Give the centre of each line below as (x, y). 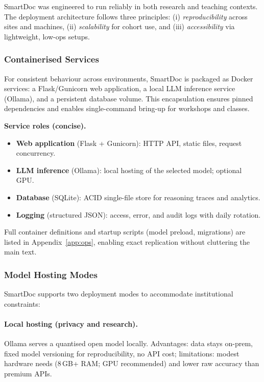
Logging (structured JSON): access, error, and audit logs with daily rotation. (138, 214)
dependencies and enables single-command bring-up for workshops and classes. (127, 108)
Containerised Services (52, 59)
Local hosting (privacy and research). (71, 323)
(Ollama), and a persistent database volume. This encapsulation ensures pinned (129, 98)
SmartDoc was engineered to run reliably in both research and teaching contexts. (131, 6)
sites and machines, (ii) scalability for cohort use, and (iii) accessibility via (119, 26)
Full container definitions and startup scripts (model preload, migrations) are (125, 232)
